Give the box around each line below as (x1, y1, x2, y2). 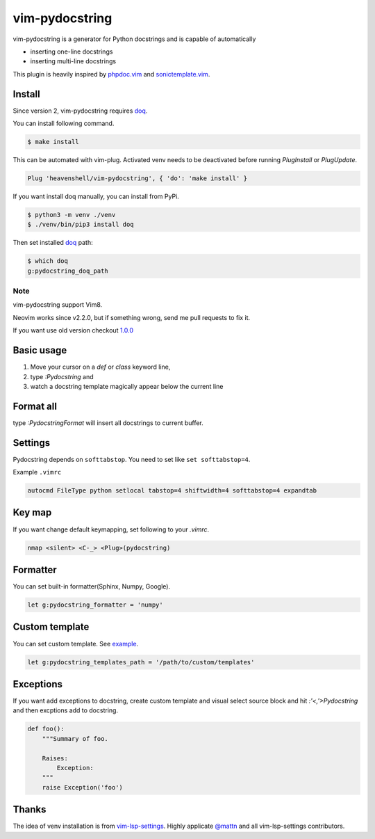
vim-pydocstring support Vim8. (12, 301, 103, 309)
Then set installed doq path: (12, 239, 93, 247)
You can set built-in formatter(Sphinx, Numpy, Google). (12, 582, 170, 591)
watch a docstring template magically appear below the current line (30, 382, 224, 390)
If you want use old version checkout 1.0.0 (12, 326, 134, 335)
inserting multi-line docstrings (30, 57, 117, 65)
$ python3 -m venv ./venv (27, 211, 116, 218)
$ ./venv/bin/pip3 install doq (27, 221, 135, 229)
